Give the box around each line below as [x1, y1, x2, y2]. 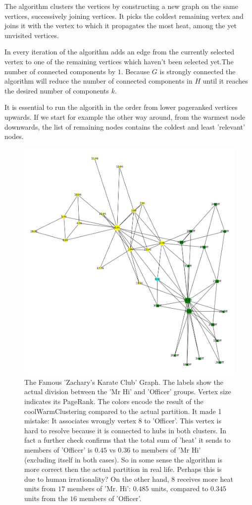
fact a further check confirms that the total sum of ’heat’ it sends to [24, 435, 231, 445]
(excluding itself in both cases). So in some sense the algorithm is [24, 454, 222, 464]
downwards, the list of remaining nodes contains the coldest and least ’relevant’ [4, 121, 245, 132]
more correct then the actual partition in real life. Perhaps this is [24, 464, 222, 474]
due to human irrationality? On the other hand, [24, 473, 169, 484]
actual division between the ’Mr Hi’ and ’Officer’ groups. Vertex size [24, 386, 231, 397]
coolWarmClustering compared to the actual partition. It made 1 [24, 406, 222, 416]
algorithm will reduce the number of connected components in [4, 76, 193, 86]
